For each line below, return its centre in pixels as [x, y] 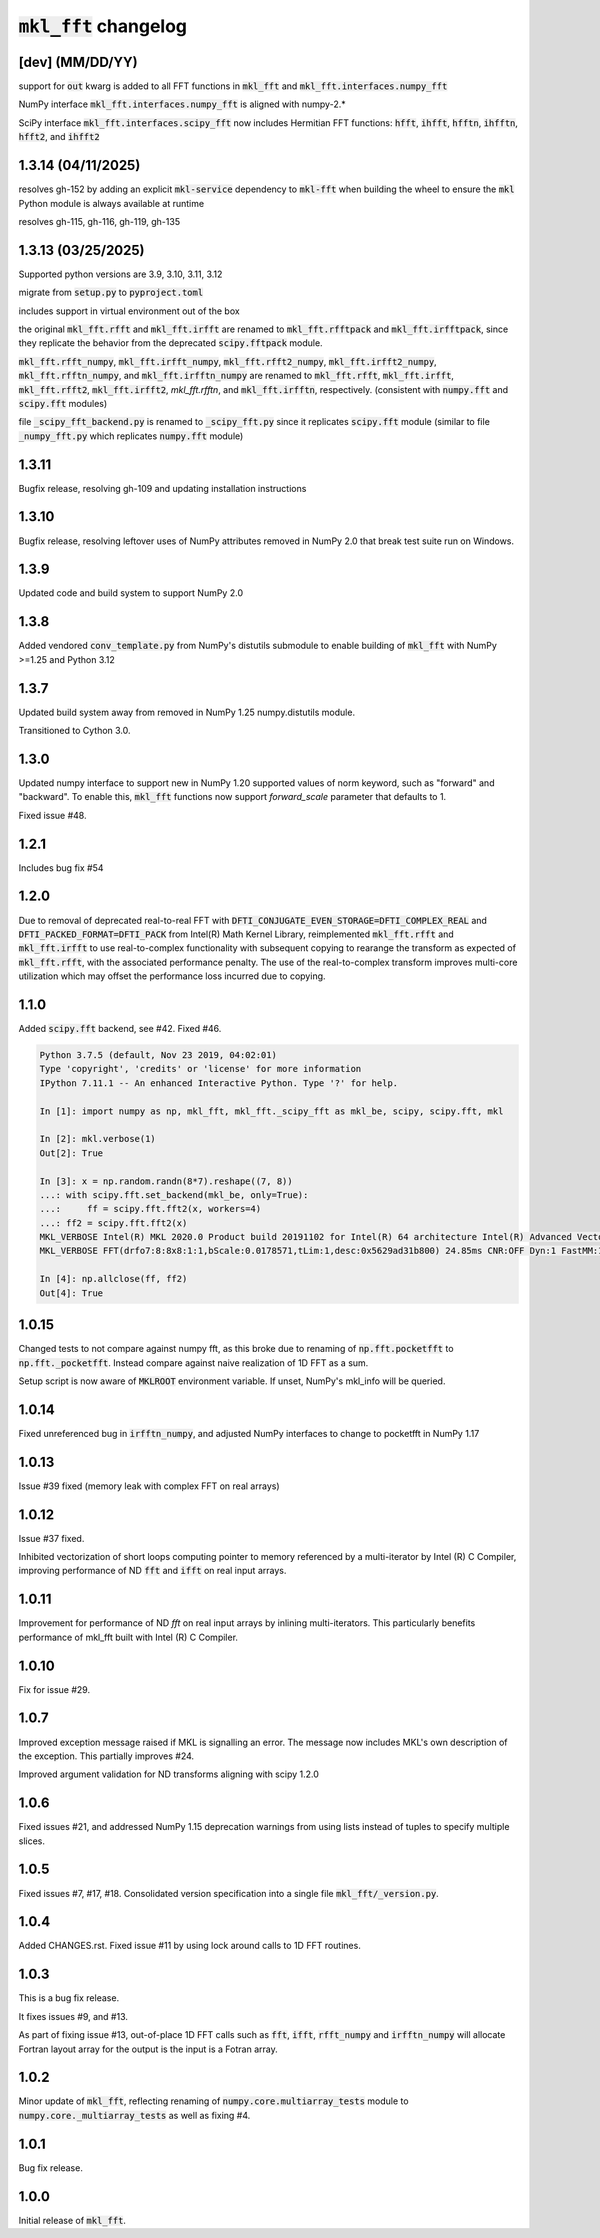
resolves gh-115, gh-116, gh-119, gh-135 [99, 221]
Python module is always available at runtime [111, 203]
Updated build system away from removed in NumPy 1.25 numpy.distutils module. [186, 712]
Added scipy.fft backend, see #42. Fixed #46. [120, 1029]
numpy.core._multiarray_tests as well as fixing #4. [134, 2115]
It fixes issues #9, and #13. [73, 2016]
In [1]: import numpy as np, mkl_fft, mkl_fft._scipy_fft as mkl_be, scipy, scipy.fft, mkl [271, 1111]
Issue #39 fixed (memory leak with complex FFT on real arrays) [149, 1486]
